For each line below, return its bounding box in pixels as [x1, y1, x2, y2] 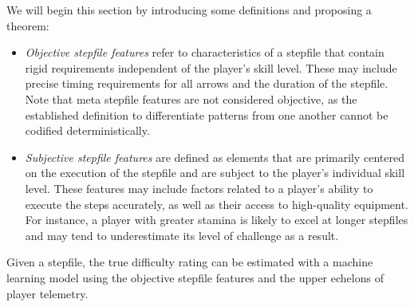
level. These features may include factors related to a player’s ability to [25, 179, 373, 196]
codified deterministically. [25, 122, 150, 139]
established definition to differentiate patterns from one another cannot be [25, 106, 388, 123]
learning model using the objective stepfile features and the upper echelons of [6, 269, 384, 285]
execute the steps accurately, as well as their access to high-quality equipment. [25, 195, 408, 212]
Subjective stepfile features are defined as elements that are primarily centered [25, 148, 404, 165]
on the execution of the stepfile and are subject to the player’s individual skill [25, 164, 405, 181]
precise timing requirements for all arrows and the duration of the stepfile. [25, 75, 388, 92]
